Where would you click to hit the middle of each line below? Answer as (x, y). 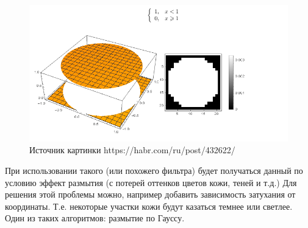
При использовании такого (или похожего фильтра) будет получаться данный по (154, 171)
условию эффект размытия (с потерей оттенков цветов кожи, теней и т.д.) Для (151, 182)
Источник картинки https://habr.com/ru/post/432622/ (132, 150)
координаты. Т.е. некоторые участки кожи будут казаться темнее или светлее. (149, 206)
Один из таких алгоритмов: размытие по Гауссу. (95, 218)
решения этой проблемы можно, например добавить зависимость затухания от (150, 194)
